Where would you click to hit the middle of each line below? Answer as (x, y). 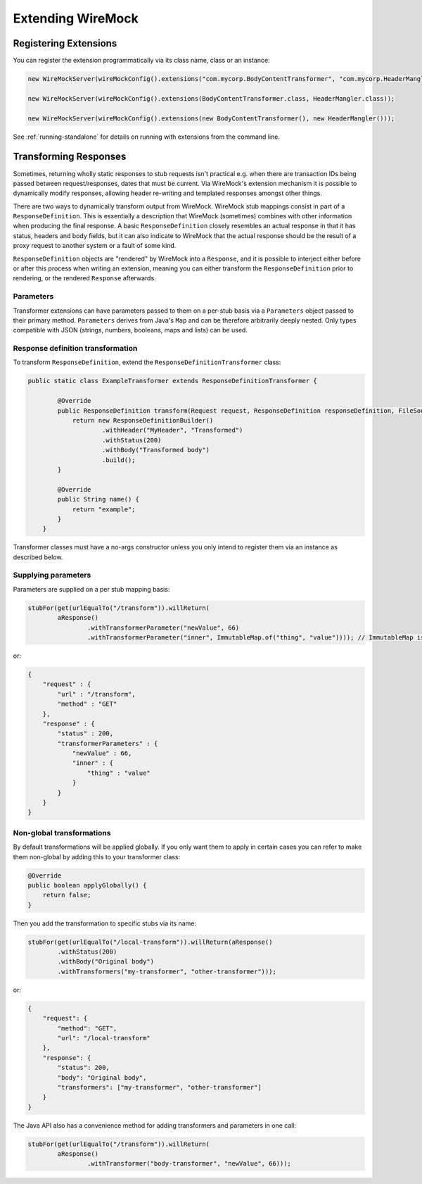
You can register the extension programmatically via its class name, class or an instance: (141, 61)
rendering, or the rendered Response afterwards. (84, 278)
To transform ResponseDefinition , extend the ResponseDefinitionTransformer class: (147, 362)
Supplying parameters (52, 575)
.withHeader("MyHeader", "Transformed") (173, 430)
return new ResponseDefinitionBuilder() (143, 420)
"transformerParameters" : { (108, 743)
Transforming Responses (70, 157)
